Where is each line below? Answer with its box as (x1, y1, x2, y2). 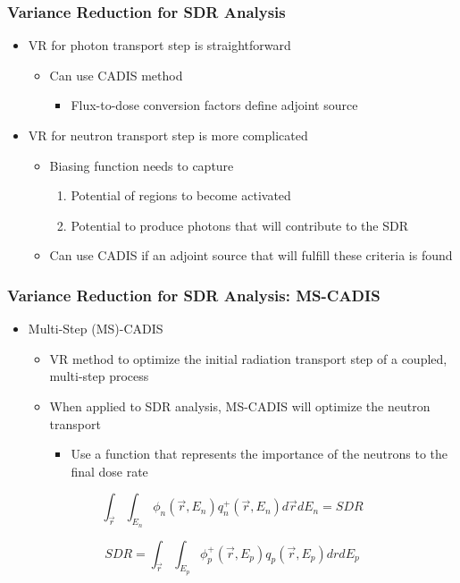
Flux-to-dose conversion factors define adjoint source (71, 96, 358, 114)
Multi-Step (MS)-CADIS (28, 319, 163, 338)
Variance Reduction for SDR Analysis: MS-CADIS (7, 283, 381, 306)
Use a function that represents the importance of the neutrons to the (71, 444, 448, 463)
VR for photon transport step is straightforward (28, 36, 291, 55)
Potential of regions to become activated (71, 186, 291, 205)
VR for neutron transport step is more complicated (28, 126, 308, 144)
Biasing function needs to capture (49, 156, 234, 174)
